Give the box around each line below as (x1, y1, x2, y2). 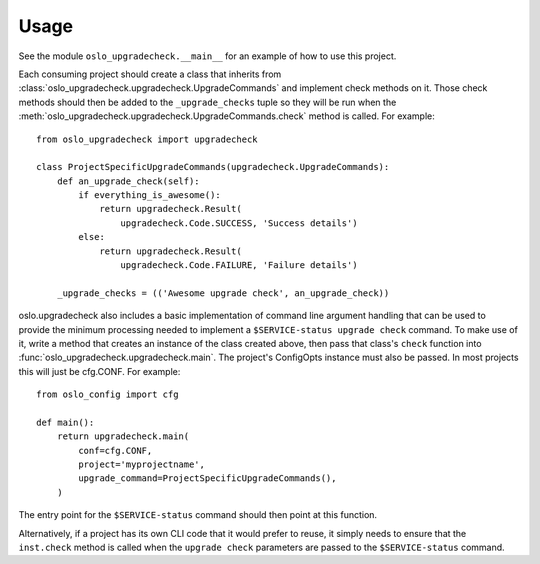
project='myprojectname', (78, 459, 205, 470)
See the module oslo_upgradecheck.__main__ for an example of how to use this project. (18, 50, 397, 62)
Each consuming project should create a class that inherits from (18, 68, 282, 80)
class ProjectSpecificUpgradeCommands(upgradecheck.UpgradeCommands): (36, 161, 390, 173)
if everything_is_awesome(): (78, 190, 222, 201)
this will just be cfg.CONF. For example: (18, 365, 181, 377)
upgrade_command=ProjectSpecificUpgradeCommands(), (78, 473, 337, 484)
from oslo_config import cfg (36, 389, 179, 400)
